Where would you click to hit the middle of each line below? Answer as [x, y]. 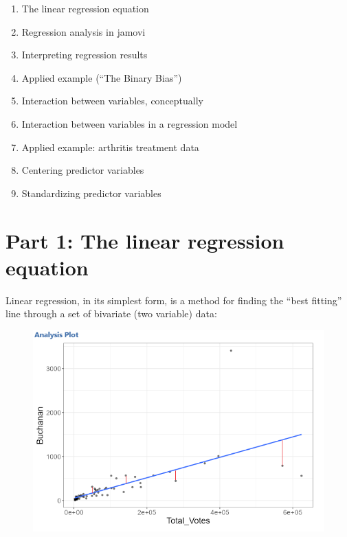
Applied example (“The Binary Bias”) [102, 77]
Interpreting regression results [85, 55]
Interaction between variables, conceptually [113, 101]
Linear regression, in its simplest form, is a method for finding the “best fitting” [174, 300]
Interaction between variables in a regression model [130, 123]
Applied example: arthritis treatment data [110, 147]
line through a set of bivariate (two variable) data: [111, 313]
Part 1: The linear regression [145, 240]
